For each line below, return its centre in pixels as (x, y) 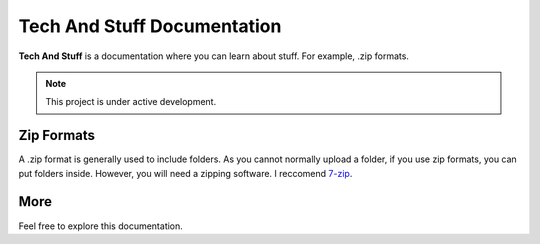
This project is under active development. (131, 102)
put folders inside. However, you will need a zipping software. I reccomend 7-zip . (185, 173)
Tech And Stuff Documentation (150, 26)
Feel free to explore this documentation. (101, 226)
